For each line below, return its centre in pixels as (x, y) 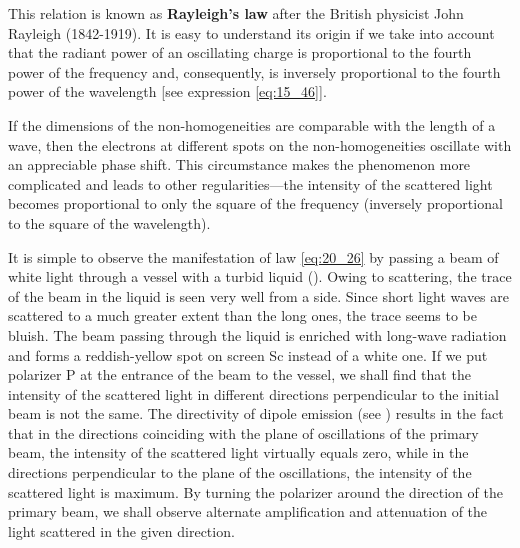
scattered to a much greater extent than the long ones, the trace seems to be (242, 315)
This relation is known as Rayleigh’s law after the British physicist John (236, 13)
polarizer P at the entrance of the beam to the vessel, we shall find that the (239, 374)
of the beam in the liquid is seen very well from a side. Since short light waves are (258, 295)
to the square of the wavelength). (109, 222)
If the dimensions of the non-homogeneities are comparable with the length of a (252, 124)
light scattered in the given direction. (121, 530)
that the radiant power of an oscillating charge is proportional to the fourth (240, 52)
